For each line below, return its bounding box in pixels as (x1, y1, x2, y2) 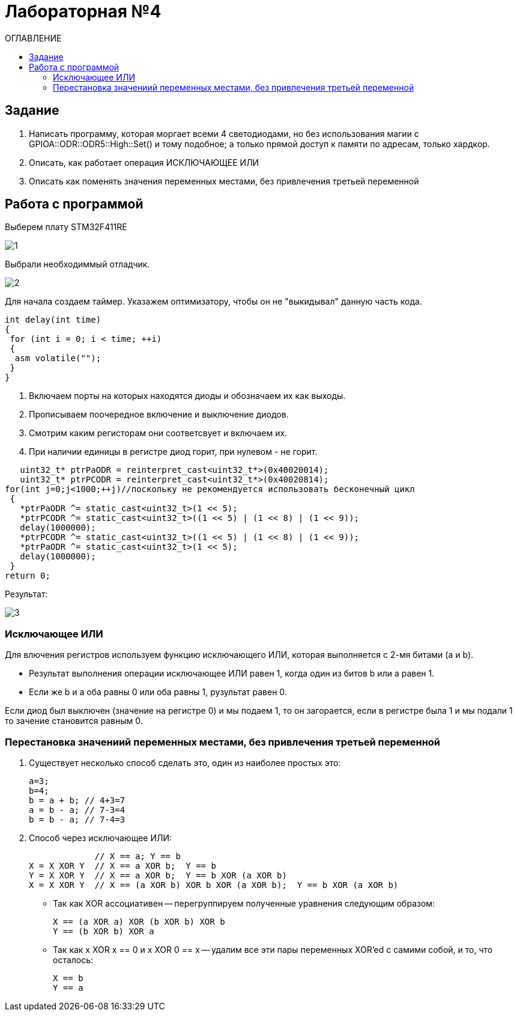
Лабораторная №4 (5, 1, 162, 22)
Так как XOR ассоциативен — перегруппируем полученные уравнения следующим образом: (53, 898, 435, 908)
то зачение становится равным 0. (5, 716, 143, 726)
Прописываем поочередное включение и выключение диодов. (29, 409, 289, 420)
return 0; (5, 571, 50, 581)
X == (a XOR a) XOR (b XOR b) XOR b (53, 916, 225, 926)
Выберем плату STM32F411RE (5, 222, 127, 233)
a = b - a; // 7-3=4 (29, 805, 125, 815)
